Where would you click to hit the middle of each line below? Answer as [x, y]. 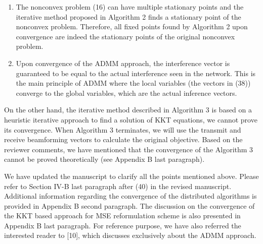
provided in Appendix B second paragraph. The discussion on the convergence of [129, 205]
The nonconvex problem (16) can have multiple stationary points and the [130, 7]
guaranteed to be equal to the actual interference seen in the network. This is [136, 73]
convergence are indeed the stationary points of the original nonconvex [125, 36]
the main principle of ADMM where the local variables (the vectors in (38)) [133, 83]
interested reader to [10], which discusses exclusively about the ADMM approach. [130, 235]
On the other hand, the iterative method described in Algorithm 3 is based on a [128, 110]
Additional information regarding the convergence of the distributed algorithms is [130, 196]
